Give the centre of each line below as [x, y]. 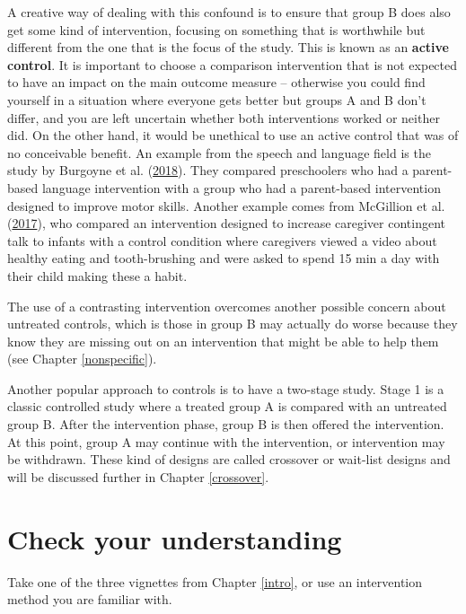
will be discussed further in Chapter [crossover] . [138, 476]
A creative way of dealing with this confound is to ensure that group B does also [229, 12]
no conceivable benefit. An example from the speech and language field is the [219, 152]
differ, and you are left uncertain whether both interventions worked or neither [224, 117]
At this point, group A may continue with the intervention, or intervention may [226, 441]
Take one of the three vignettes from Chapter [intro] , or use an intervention [215, 581]
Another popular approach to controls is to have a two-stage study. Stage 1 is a [226, 388]
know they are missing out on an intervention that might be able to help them [223, 341]
